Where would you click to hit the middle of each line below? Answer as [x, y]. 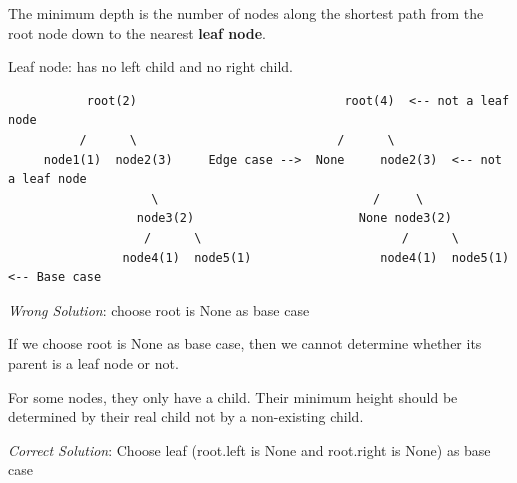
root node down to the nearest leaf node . [137, 32]
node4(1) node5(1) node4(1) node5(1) [316, 257]
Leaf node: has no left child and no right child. [151, 66]
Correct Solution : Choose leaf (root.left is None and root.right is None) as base [249, 449]
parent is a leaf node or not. [93, 362]
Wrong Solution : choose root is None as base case [159, 309]
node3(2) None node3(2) [294, 218]
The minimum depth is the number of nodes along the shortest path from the [246, 13]
